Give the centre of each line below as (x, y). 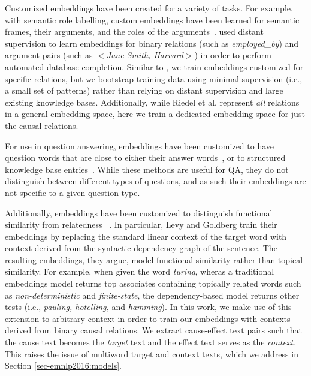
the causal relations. (42, 125)
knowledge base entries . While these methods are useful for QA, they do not (147, 169)
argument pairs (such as (49, 55)
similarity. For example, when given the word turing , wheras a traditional (140, 271)
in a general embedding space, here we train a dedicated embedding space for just (155, 114)
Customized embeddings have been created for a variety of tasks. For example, (149, 8)
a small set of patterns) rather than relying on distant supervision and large (144, 90)
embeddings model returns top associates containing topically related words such (153, 283)
